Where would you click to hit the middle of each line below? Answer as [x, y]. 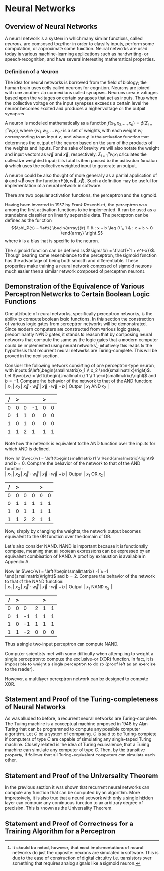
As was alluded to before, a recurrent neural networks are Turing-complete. [81, 719]
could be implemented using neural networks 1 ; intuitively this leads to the [79, 345]
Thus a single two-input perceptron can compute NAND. [62, 644]
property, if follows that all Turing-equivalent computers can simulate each [80, 755]
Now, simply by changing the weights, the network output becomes [73, 531]
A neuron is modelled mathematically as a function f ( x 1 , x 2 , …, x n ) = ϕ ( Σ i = [79, 124]
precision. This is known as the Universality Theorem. [59, 808]
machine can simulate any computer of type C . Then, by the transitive [75, 750]
